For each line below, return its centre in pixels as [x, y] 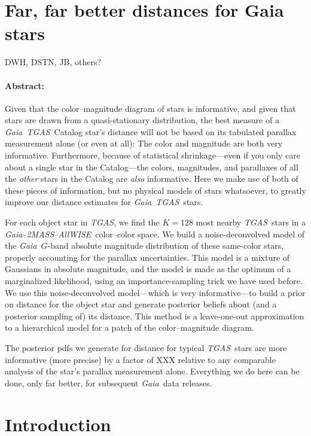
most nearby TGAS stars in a [251, 222]
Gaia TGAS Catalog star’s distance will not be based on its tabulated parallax [151, 131]
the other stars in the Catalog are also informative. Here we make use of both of [152, 179]
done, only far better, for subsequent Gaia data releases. [109, 382]
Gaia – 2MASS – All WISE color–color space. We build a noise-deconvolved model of [155, 234]
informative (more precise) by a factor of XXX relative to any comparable [140, 359]
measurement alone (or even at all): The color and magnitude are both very [144, 143]
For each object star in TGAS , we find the [82, 222]
